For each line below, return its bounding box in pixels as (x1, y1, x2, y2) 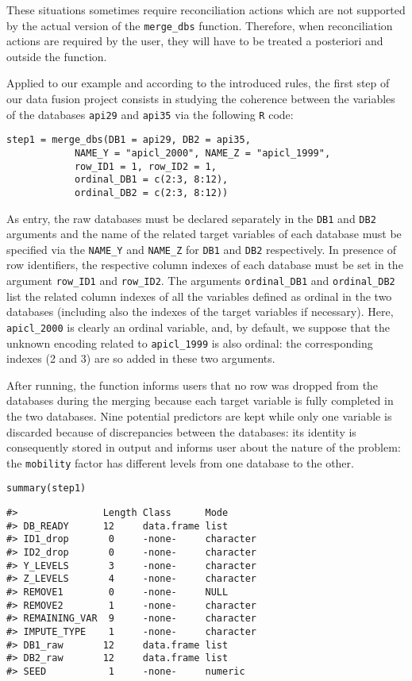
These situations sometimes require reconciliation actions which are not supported (6, 2, 406, 17)
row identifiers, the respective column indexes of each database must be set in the (6, 256, 403, 273)
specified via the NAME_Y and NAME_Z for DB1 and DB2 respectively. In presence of (6, 240, 396, 257)
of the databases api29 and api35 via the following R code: (6, 106, 294, 122)
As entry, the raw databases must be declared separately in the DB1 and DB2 (6, 210, 376, 226)
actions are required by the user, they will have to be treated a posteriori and (6, 33, 383, 49)
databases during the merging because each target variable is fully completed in (6, 392, 394, 409)
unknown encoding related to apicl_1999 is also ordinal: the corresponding (6, 334, 373, 351)
